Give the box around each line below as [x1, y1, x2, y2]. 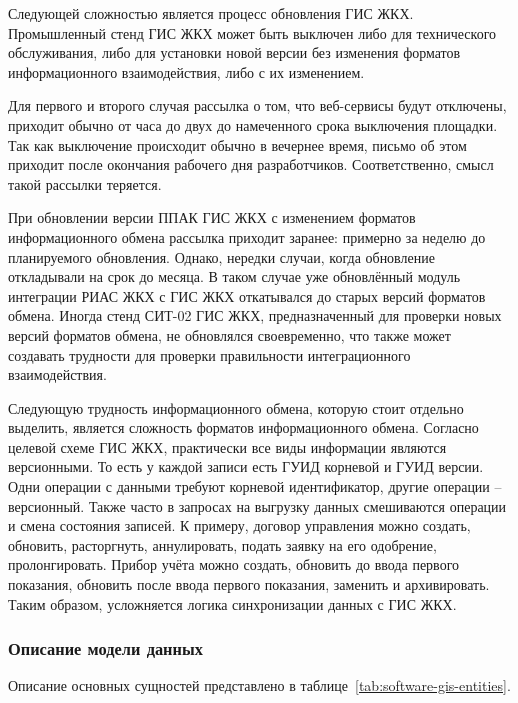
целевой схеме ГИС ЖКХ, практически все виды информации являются [8, 436, 447, 457]
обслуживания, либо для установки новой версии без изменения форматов [8, 42, 461, 63]
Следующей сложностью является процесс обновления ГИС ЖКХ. [8, 3, 414, 23]
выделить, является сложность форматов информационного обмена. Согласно [8, 417, 479, 438]
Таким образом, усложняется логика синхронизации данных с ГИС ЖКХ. [8, 593, 457, 614]
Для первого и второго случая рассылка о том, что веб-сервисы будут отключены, [8, 95, 507, 116]
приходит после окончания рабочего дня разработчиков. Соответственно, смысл [8, 154, 494, 175]
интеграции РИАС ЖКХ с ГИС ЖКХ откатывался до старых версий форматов [8, 285, 486, 306]
